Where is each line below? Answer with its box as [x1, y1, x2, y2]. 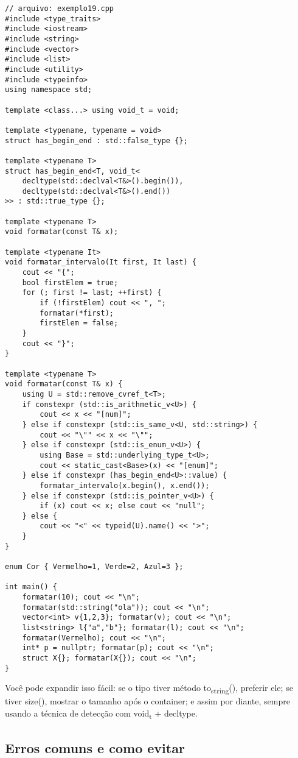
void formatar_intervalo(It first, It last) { [5, 258, 196, 267]
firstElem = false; [40, 319, 119, 328]
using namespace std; [5, 85, 92, 94]
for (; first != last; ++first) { [22, 288, 162, 297]
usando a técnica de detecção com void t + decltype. [5, 707, 198, 721]
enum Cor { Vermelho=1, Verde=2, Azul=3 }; [5, 562, 184, 572]
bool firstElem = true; [22, 278, 119, 287]
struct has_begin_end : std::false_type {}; [5, 136, 188, 145]
